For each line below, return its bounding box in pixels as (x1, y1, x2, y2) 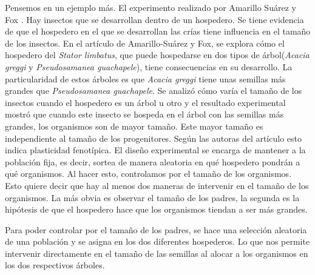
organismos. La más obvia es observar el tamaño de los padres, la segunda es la (5, 191, 300, 204)
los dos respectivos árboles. (5, 259, 105, 271)
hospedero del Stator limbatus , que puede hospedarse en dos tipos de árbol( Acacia (5, 48, 310, 61)
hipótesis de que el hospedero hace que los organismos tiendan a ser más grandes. (5, 203, 308, 216)
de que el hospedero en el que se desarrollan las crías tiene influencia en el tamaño (5, 25, 311, 38)
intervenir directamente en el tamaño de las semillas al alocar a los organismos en (5, 247, 308, 259)
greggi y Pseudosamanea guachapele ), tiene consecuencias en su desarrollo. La (5, 60, 293, 73)
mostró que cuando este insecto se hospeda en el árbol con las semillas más (5, 108, 284, 121)
